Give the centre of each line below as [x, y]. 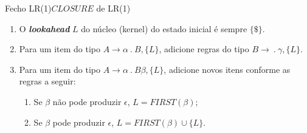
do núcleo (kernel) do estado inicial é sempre [164, 28]
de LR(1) [113, 8]
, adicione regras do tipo [204, 49]
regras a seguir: [47, 81]
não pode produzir [87, 101]
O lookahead [44, 28]
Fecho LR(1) [28, 8]
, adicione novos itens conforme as [227, 69]
